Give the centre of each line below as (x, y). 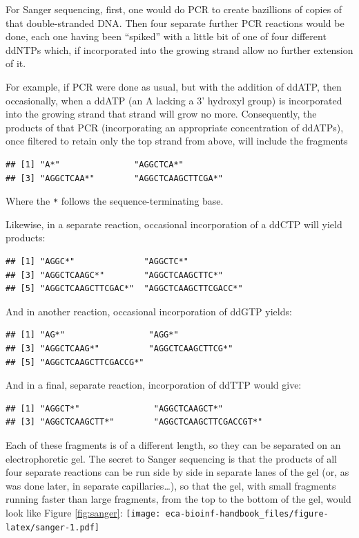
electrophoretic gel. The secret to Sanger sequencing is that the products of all (171, 458)
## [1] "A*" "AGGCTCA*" (95, 164)
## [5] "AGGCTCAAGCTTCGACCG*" (75, 362)
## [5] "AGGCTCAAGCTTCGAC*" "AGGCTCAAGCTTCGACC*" (124, 289)
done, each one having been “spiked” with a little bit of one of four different (166, 36)
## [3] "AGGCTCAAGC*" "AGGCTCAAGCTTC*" (114, 275)
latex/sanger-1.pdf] (53, 527)
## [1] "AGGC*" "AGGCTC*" (97, 261)
